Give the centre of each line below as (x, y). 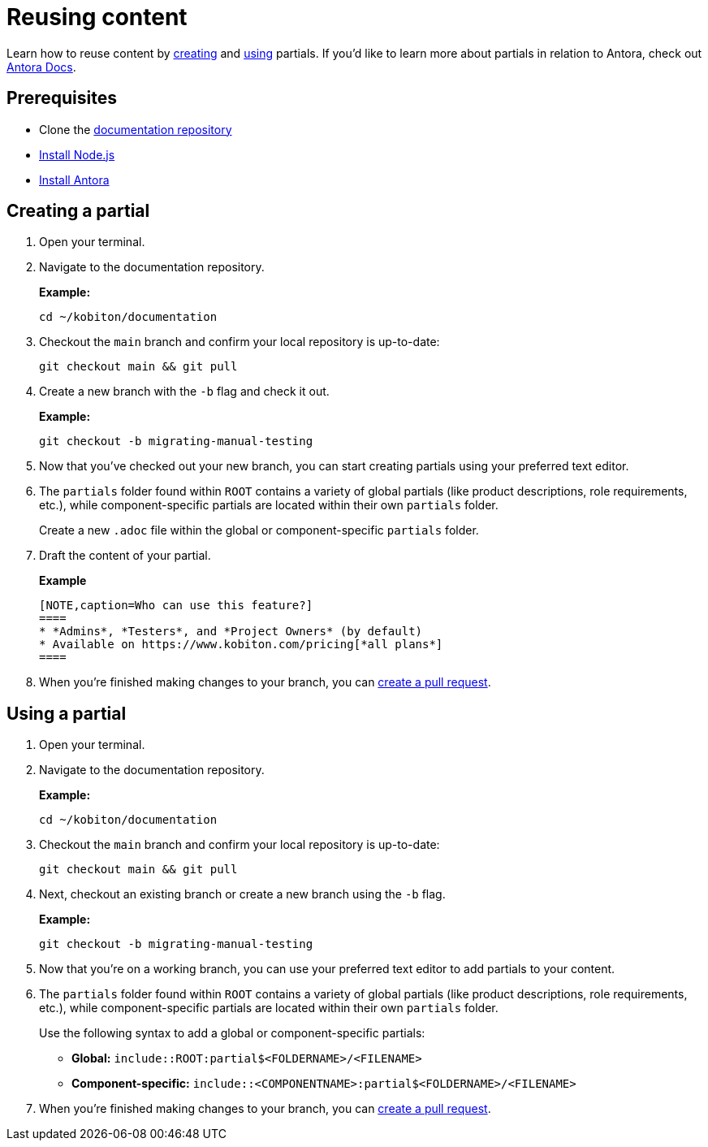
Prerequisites (62, 98)
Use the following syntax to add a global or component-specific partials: (232, 1033)
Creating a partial (78, 211)
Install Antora (74, 180)
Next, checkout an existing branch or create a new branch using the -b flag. (242, 894)
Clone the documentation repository (136, 129)
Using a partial (67, 713)
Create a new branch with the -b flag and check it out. (184, 392)
